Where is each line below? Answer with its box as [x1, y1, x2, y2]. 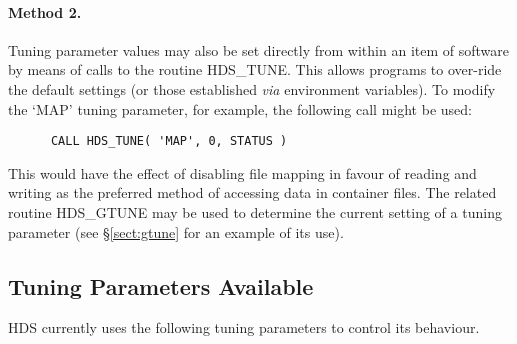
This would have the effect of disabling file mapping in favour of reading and [8, 162, 477, 183]
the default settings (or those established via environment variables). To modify [8, 78, 496, 99]
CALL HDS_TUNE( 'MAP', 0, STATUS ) [50, 134, 288, 149]
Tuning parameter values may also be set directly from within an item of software [8, 39, 509, 60]
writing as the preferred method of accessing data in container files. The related [8, 182, 497, 203]
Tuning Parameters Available [8, 270, 314, 301]
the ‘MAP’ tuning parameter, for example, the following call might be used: [8, 98, 472, 119]
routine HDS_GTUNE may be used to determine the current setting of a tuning [8, 202, 502, 223]
